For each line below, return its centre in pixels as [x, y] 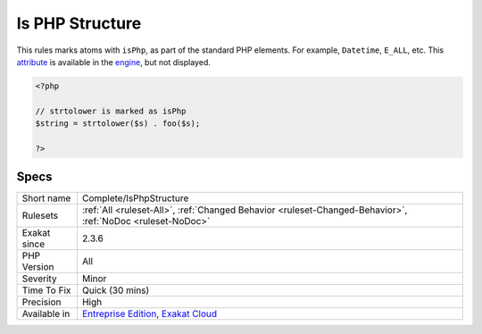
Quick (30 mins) [116, 290]
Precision [42, 302]
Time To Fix [46, 290]
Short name [46, 198]
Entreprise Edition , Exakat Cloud [150, 314]
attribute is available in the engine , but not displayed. [114, 62]
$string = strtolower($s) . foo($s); [118, 124]
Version [38, 267]
